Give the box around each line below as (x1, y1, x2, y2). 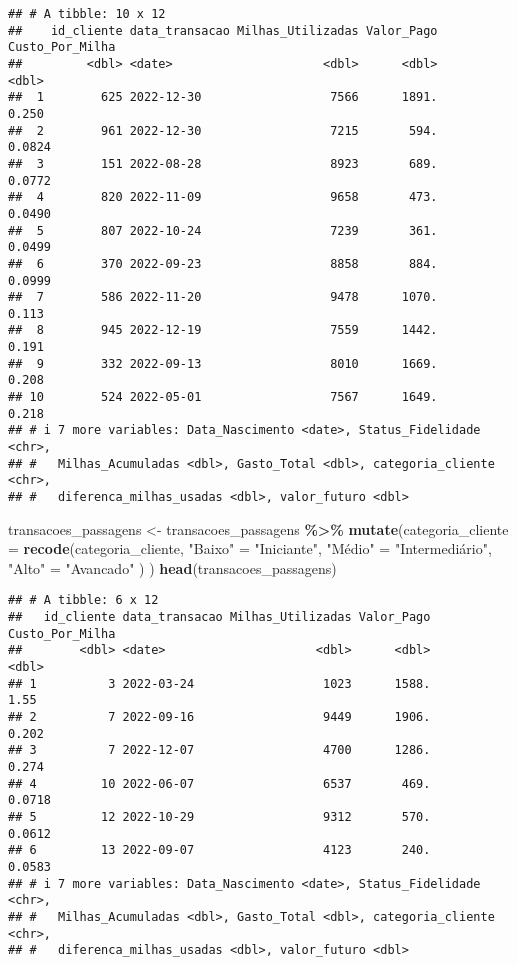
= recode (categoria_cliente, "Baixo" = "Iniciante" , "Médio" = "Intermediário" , (8, 538, 492, 559)
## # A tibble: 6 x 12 (8, 593, 159, 608)
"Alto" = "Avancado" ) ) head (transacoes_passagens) (8, 557, 337, 578)
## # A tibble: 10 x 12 (8, 7, 166, 21)
